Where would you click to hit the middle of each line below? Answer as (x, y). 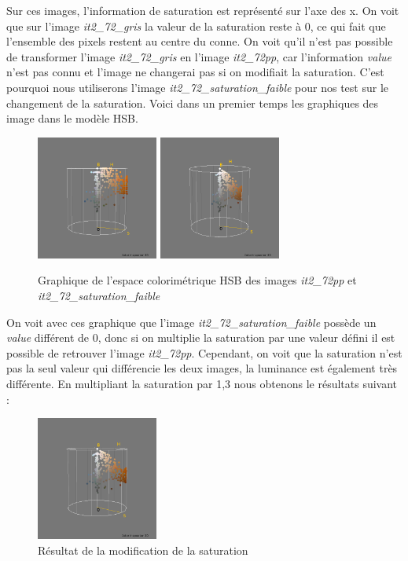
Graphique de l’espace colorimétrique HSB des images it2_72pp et (197, 280)
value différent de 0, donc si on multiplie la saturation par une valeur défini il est (201, 337)
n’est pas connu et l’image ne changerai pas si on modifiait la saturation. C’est (195, 72)
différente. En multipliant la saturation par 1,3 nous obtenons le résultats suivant (202, 384)
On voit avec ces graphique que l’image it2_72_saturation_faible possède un (191, 322)
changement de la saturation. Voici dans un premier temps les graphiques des (193, 103)
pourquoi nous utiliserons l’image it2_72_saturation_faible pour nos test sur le (198, 87)
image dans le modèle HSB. (72, 118)
